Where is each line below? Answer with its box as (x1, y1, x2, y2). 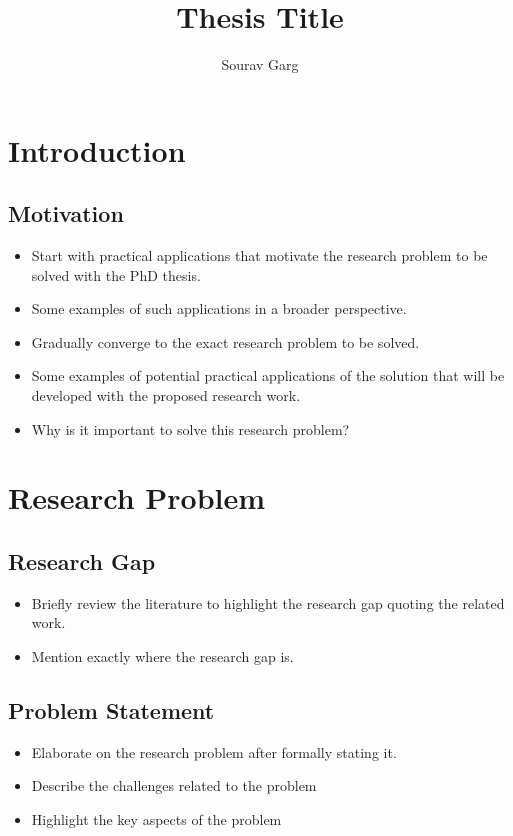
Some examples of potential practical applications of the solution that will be (31, 365, 505, 386)
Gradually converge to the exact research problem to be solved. (31, 331, 420, 352)
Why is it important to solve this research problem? (31, 418, 350, 439)
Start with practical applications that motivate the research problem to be (31, 245, 488, 266)
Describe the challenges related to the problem (31, 775, 317, 796)
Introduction (8, 129, 186, 170)
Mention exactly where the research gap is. (31, 646, 294, 667)
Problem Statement (8, 695, 215, 726)
